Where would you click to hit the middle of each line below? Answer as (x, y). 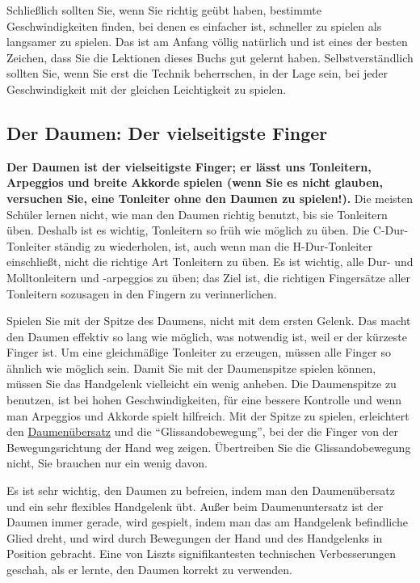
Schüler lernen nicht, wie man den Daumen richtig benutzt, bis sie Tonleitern (197, 214)
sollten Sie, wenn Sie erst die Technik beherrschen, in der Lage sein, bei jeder (197, 73)
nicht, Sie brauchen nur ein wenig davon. (107, 463)
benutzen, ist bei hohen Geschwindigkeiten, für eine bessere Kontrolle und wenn (204, 400)
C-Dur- (391, 230)
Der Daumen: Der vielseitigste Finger (167, 132)
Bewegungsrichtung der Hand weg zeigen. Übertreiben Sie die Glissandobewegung (209, 447)
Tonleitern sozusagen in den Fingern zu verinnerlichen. (142, 293)
